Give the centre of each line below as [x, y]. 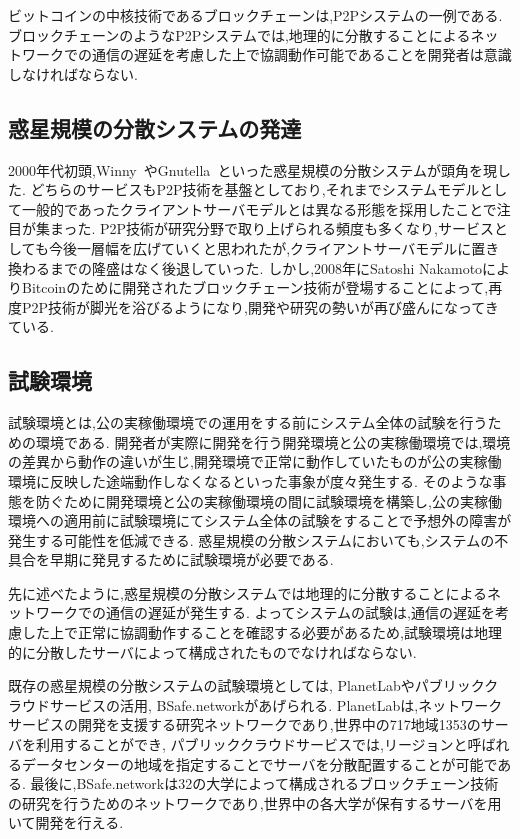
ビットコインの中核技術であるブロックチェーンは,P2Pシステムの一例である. [255, 15]
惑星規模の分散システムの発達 [155, 127]
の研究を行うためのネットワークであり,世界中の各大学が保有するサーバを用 [255, 802]
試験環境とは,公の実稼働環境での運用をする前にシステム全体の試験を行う [248, 422]
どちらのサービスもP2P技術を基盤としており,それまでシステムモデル [255, 189]
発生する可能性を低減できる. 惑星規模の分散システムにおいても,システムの [251, 539]
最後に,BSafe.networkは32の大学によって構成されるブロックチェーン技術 [264, 783]
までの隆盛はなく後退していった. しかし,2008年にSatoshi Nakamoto [266, 267]
